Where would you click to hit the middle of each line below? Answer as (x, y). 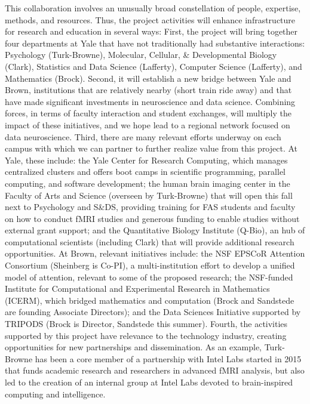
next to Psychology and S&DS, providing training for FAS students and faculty (150, 207)
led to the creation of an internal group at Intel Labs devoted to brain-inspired (149, 382)
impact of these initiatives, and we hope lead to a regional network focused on (148, 124)
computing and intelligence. (55, 394)
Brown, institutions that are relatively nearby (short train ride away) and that (148, 90)
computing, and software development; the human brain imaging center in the (148, 183)
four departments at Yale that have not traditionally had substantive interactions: (155, 43)
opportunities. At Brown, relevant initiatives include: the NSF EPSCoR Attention (155, 253)
